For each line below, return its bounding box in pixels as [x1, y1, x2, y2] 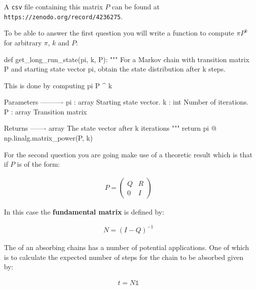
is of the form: [17, 159, 60, 169]
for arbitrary [4, 37, 42, 47]
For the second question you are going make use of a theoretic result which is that [4, 149, 253, 159]
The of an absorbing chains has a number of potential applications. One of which [4, 242, 249, 252]
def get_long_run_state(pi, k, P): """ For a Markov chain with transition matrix [4, 54, 250, 64]
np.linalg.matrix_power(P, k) [4, 133, 93, 143]
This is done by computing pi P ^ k [4, 80, 112, 90]
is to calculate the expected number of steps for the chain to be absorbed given [4, 252, 244, 262]
